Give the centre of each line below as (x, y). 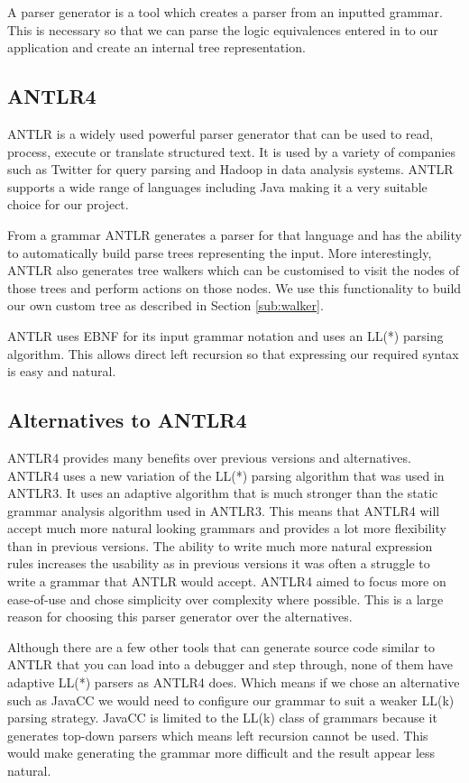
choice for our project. (68, 204)
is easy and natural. (62, 371)
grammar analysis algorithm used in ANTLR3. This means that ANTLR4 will (224, 510)
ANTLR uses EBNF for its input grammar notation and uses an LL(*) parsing (225, 335)
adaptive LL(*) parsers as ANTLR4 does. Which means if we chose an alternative (234, 682)
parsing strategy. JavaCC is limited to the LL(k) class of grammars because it (222, 718)
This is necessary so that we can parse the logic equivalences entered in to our (223, 29)
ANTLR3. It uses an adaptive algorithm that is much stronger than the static (223, 493)
